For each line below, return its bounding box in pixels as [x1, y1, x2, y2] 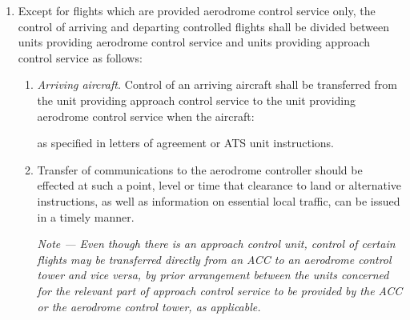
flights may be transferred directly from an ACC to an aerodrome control [37, 250, 392, 267]
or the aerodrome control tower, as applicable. [37, 298, 261, 314]
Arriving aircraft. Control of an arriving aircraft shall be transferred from [37, 76, 397, 93]
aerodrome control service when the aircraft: [37, 107, 255, 124]
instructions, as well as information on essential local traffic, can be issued [37, 192, 400, 209]
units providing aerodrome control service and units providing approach [18, 34, 371, 50]
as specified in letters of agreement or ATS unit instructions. [37, 134, 334, 151]
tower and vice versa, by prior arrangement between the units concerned [37, 266, 389, 283]
